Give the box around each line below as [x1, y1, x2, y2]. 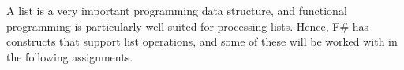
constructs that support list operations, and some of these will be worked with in [6, 33, 398, 50]
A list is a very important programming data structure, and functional [6, 2, 347, 18]
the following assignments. [6, 48, 133, 64]
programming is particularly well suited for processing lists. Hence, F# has [6, 17, 369, 34]
